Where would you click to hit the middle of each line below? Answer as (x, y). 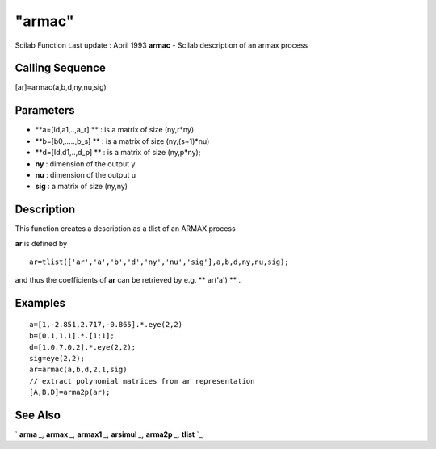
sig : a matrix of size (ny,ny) (82, 187)
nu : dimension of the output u (86, 174)
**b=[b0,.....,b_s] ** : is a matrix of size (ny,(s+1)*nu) (122, 141)
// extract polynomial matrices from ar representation (142, 381)
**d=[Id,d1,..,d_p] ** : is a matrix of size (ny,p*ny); (118, 153)
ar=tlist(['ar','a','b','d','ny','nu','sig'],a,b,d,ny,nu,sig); (159, 262)
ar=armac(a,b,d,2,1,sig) (78, 370)
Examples (40, 303)
